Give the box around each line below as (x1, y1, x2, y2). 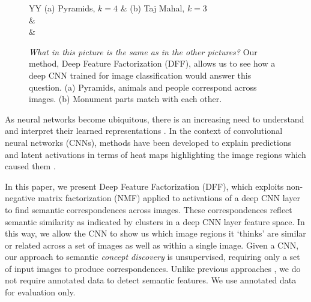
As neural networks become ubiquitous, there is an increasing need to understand (5, 112, 304, 125)
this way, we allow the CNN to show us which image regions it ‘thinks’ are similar (5, 227, 306, 240)
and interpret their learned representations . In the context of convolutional (5, 124, 283, 137)
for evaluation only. (5, 286, 76, 298)
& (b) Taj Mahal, (120, 2, 185, 14)
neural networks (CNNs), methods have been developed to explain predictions (5, 136, 292, 148)
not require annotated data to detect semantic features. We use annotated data (5, 274, 297, 286)
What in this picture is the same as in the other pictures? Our (29, 45, 258, 58)
